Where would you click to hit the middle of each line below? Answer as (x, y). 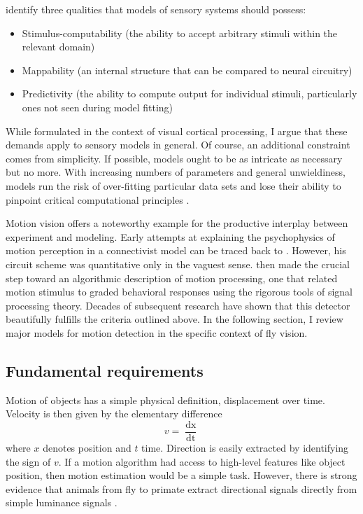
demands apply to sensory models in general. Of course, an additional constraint (178, 145)
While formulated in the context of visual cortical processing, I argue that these (177, 131)
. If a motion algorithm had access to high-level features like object (202, 461)
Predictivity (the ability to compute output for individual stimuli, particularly (190, 93)
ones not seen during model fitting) (98, 107)
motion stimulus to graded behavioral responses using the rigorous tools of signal (179, 292)
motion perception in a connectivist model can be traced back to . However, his (176, 250)
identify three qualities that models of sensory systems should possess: (156, 9)
